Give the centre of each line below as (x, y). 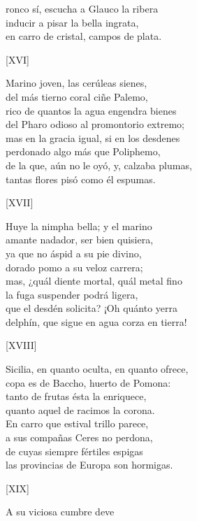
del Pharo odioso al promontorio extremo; (95, 124)
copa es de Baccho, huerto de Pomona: (88, 382)
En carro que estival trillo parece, (77, 423)
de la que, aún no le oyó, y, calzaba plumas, (99, 165)
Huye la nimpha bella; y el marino (79, 226)
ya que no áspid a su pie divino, (74, 253)
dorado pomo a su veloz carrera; (74, 267)
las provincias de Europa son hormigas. (89, 465)
